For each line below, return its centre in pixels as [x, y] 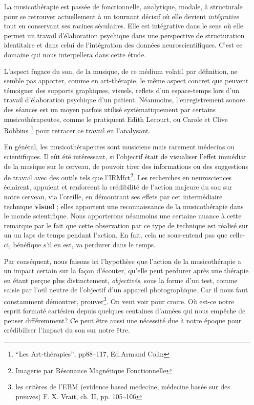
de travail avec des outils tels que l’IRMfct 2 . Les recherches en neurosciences [118, 177]
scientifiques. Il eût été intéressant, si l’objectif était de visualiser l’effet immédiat [125, 156]
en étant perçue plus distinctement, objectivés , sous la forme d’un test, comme [121, 280]
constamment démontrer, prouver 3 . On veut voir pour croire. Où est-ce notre [119, 300]
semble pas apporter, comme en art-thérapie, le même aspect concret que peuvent [126, 81]
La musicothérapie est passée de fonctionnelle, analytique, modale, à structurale [123, 6]
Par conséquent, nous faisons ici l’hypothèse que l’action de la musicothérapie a [123, 261]
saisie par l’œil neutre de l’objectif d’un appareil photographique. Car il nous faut [126, 290]
